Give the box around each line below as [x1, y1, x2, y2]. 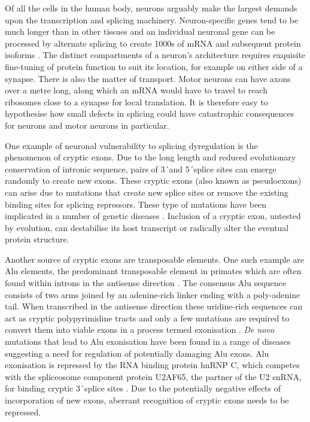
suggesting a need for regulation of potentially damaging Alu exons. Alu [5, 347, 269, 359]
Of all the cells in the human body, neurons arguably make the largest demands [5, 2, 297, 14]
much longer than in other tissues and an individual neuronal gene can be [5, 25, 275, 38]
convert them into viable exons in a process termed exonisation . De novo [5, 323, 275, 336]
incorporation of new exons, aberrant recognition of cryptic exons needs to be [5, 394, 289, 406]
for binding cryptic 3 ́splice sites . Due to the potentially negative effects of [5, 382, 281, 394]
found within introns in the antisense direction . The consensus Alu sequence [5, 277, 287, 289]
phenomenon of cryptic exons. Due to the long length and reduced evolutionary [5, 151, 296, 163]
